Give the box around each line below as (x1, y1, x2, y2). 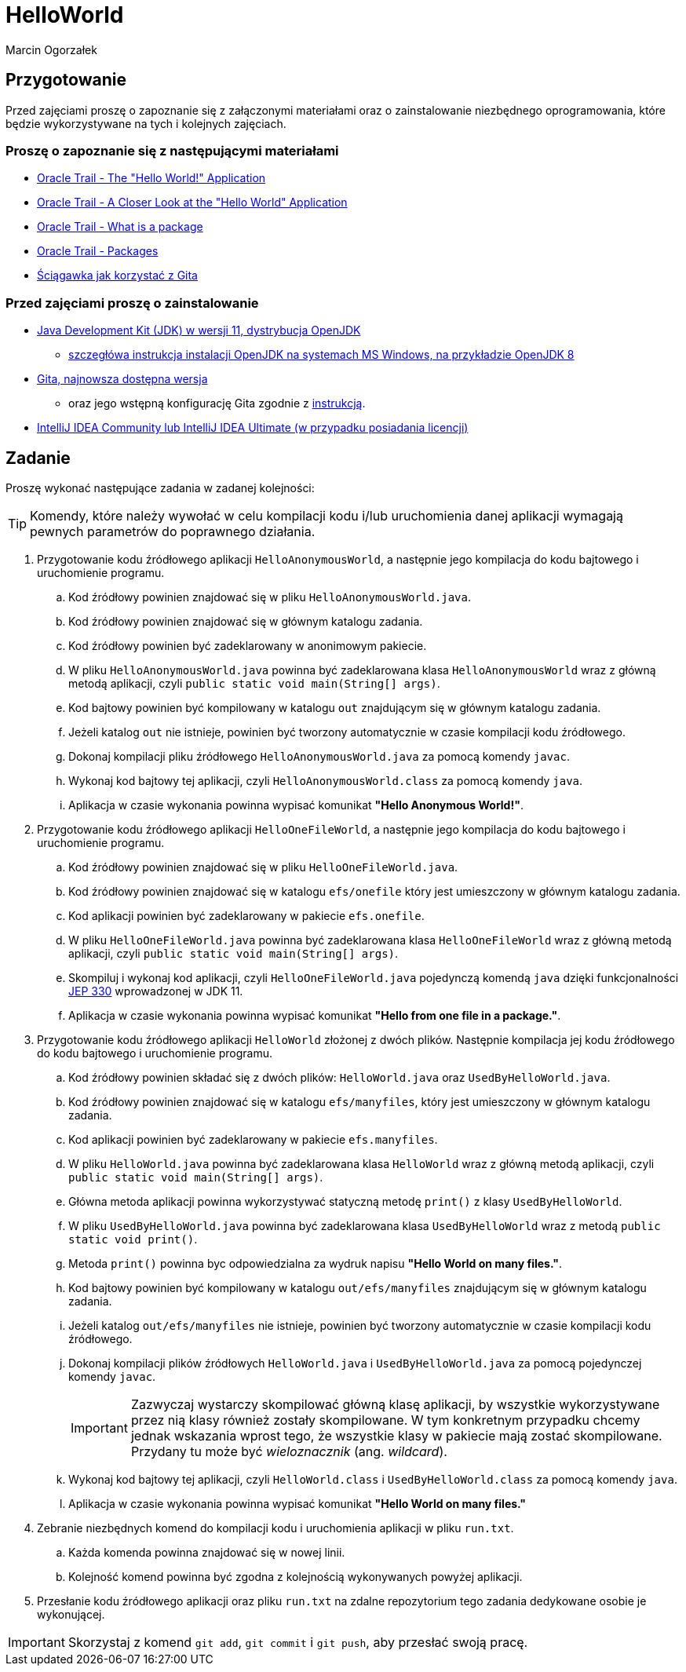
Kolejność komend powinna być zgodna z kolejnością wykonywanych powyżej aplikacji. (68, 1569, 523, 1583)
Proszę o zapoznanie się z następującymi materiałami (5, 142, 339, 159)
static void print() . (68, 1232, 198, 1246)
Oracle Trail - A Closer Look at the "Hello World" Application (37, 195, 348, 210)
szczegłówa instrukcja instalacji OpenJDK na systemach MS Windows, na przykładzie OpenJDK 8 (68, 348, 575, 362)
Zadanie (5, 447, 71, 468)
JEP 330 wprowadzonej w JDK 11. (68, 984, 243, 998)
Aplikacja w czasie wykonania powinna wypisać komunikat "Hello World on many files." (68, 1496, 527, 1510)
